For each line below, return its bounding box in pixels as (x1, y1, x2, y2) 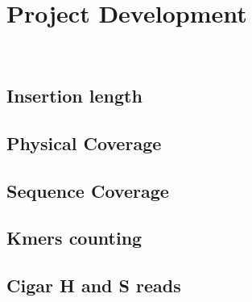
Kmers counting (6, 225, 143, 250)
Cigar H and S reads (6, 273, 181, 298)
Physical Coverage (6, 130, 162, 155)
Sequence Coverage (6, 178, 169, 203)
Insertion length (6, 83, 143, 108)
